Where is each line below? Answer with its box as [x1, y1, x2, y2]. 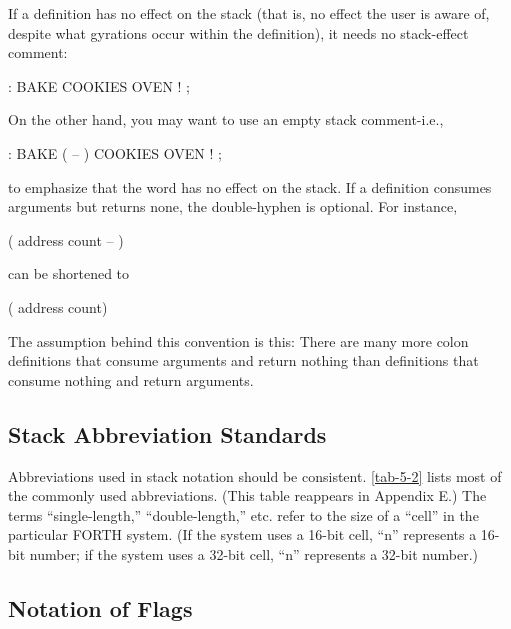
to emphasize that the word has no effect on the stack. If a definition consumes [8, 176, 492, 197]
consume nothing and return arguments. [8, 369, 254, 390]
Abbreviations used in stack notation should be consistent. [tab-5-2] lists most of [8, 465, 502, 486]
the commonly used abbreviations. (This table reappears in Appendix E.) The [8, 485, 487, 506]
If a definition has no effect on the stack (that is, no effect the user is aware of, [8, 3, 490, 23]
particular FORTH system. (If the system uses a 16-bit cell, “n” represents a [8, 524, 477, 545]
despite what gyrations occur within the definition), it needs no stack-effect [8, 22, 469, 43]
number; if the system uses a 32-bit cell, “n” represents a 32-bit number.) [29, 543, 478, 564]
